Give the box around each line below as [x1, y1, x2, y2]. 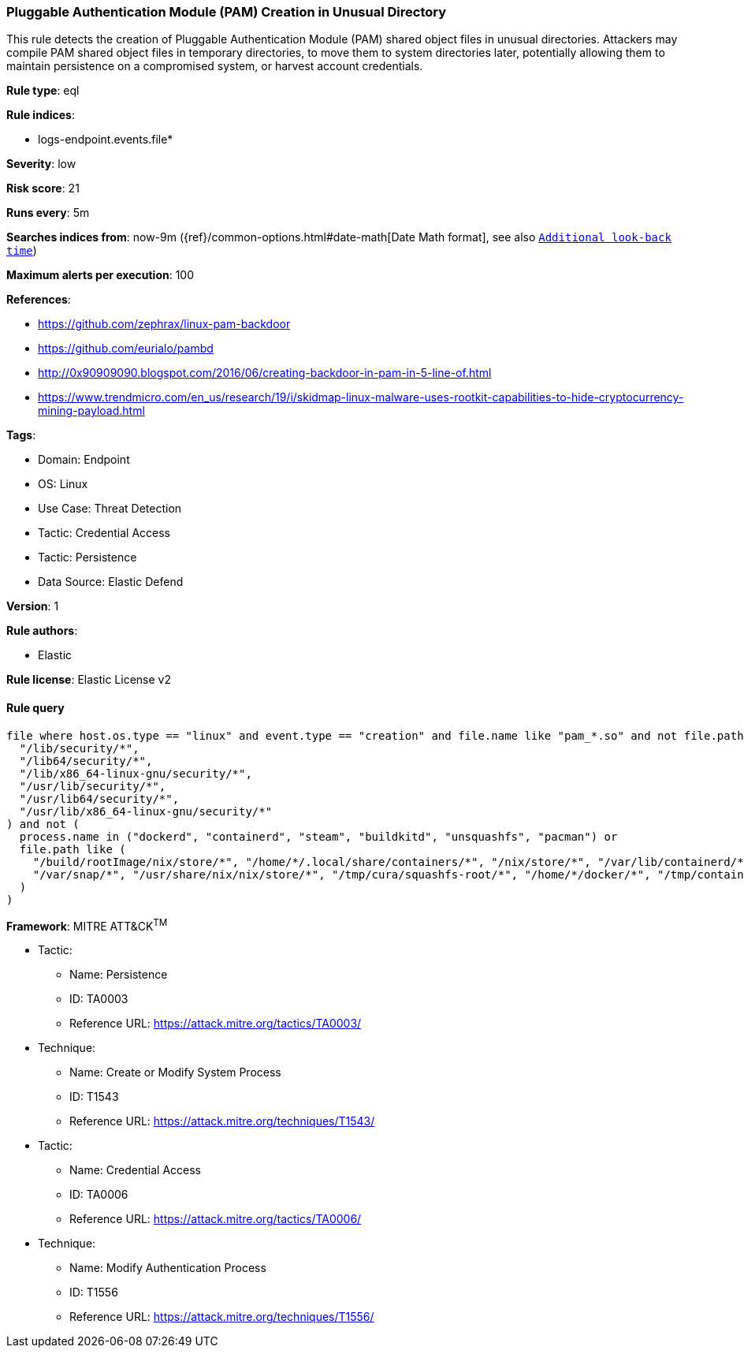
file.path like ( [19, 842, 126, 856]
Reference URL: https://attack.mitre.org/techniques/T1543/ [69, 1114, 375, 1128]
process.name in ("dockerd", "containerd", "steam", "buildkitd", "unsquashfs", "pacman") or [19, 830, 618, 843]
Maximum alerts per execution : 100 [6, 268, 195, 282]
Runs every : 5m [6, 206, 90, 220]
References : [6, 293, 71, 307]
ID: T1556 [69, 1285, 118, 1300]
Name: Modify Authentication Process [69, 1261, 266, 1275]
